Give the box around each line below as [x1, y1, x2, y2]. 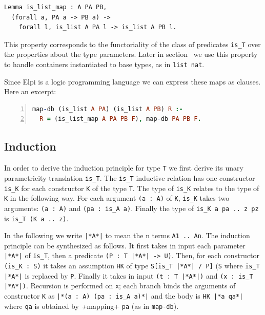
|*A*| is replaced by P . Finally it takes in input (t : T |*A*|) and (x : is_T [4, 270, 253, 281]
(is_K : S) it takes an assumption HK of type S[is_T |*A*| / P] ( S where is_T [4, 260, 260, 271]
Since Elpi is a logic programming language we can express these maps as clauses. [4, 76, 261, 87]
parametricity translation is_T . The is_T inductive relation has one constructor [4, 172, 255, 183]
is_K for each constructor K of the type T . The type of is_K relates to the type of [4, 182, 259, 193]
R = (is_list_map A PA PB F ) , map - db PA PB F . [39, 115, 201, 123]
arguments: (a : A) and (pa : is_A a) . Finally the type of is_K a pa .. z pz [4, 202, 259, 213]
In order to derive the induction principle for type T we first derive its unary [4, 162, 243, 173]
